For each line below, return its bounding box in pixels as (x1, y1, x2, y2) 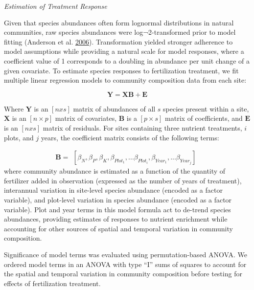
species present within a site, (163, 103, 249, 113)
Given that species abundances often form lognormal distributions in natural (4, 17, 234, 27)
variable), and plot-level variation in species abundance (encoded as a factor (4, 194, 232, 204)
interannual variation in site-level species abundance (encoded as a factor (4, 185, 223, 195)
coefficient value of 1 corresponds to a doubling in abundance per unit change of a (4, 55, 250, 66)
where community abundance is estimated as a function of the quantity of (4, 166, 226, 176)
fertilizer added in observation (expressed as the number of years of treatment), (4, 175, 242, 185)
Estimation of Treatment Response (4, 1, 107, 11)
